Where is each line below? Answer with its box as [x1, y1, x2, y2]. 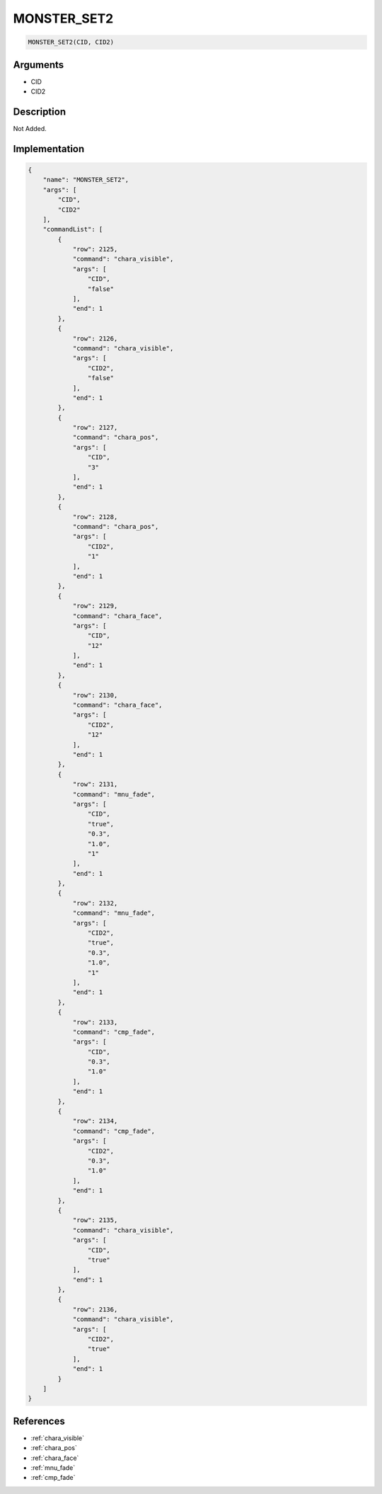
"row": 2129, [72, 602, 118, 610]
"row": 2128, [72, 513, 118, 520]
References [13, 1415, 65, 1427]
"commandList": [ [42, 225, 103, 234]
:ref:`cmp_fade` [30, 1473, 76, 1482]
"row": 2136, [72, 1305, 118, 1313]
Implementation [13, 142, 85, 155]
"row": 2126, [72, 334, 118, 343]
